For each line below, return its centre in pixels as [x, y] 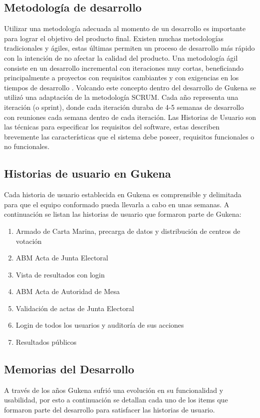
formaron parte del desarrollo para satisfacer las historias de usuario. [109, 410]
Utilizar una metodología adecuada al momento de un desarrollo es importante [125, 28]
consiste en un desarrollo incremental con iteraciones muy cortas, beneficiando [124, 67]
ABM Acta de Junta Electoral [62, 258]
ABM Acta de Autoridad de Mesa [68, 291]
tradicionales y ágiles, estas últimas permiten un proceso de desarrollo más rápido [129, 48]
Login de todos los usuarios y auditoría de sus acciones [100, 325]
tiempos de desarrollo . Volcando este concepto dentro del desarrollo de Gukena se [130, 87]
